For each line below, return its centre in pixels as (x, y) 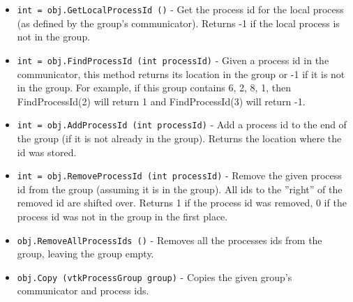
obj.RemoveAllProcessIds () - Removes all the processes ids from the (170, 240)
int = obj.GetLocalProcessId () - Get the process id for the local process (180, 9)
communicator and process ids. (83, 290)
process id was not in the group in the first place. (122, 216)
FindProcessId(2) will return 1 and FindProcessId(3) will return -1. (161, 101)
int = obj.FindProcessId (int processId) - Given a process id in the (173, 60)
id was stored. (47, 152)
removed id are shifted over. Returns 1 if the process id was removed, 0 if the (182, 203)
